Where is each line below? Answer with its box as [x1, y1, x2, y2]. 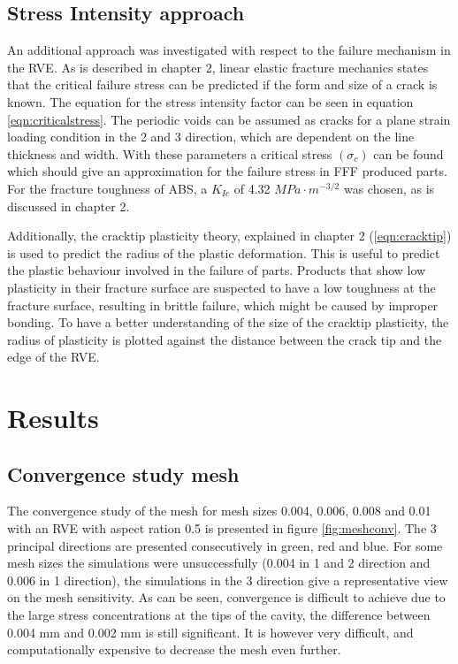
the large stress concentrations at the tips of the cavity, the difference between [7, 606, 431, 624]
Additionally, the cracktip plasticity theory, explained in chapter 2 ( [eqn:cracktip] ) [7, 226, 452, 245]
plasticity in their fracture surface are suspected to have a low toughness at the [7, 278, 436, 296]
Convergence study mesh [7, 460, 240, 487]
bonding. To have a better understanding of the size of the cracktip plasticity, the [7, 313, 449, 332]
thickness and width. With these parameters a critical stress [7, 144, 332, 163]
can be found [373, 144, 444, 163]
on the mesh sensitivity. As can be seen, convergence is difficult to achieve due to [7, 588, 446, 607]
